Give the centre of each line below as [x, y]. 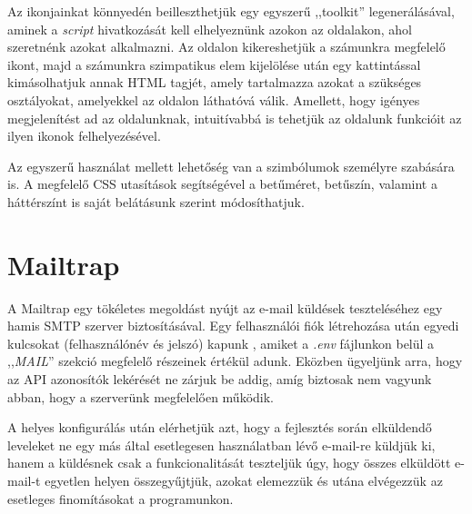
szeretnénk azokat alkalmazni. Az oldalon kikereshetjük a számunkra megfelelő [226, 47]
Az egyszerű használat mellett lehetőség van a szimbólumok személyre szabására [231, 166]
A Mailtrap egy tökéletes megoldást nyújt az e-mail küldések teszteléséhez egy [225, 307]
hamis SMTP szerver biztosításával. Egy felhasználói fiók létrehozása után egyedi [233, 326]
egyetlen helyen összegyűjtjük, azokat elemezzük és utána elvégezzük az [244, 480]
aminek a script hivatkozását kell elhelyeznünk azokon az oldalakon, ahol [210, 29]
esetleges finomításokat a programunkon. [121, 498]
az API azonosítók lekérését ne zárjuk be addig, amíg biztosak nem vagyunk [220, 379]
